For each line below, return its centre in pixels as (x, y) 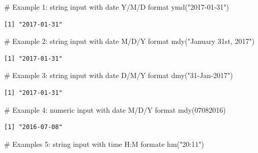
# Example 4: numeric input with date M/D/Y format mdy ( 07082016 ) (115, 109)
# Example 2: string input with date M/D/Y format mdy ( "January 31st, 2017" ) (130, 41)
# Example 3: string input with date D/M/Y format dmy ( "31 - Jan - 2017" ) (119, 75)
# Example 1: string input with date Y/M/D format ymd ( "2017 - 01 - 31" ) (117, 7)
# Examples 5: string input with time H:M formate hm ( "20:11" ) (104, 144)
